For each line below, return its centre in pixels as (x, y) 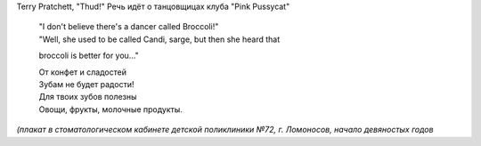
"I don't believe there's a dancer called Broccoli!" (129, 27)
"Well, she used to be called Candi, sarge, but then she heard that (159, 39)
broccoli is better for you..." (89, 56)
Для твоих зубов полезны (88, 97)
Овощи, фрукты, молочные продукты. (110, 109)
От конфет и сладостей (82, 72)
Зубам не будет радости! (86, 84)
